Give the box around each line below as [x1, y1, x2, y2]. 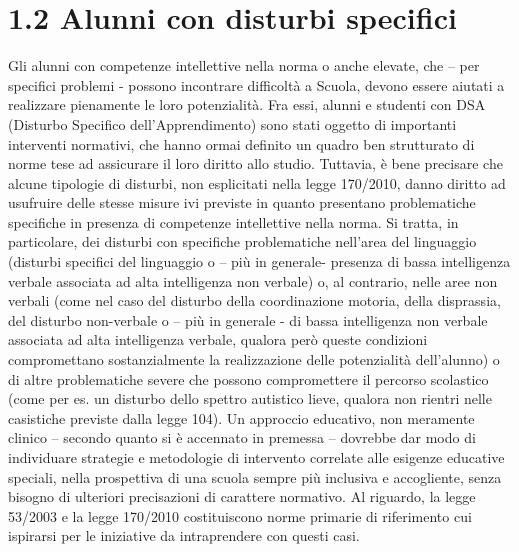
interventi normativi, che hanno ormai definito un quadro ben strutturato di [8, 133, 475, 154]
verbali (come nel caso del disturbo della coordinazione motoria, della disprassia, [8, 290, 501, 311]
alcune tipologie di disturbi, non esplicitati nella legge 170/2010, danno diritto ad [8, 172, 506, 193]
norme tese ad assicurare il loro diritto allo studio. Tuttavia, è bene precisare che [8, 153, 503, 174]
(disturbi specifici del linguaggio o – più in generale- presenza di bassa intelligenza [8, 251, 511, 272]
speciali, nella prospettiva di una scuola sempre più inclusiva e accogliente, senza [8, 466, 502, 487]
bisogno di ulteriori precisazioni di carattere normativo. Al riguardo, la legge [8, 486, 476, 507]
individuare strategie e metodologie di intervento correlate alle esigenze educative [8, 447, 505, 467]
